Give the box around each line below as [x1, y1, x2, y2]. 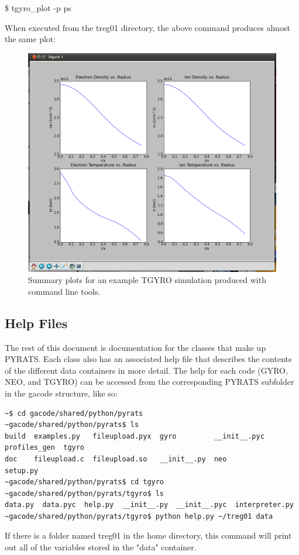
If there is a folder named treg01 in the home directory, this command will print [5, 529, 292, 542]
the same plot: [5, 33, 56, 45]
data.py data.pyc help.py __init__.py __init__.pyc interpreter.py [5, 501, 294, 509]
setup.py [5, 466, 39, 475]
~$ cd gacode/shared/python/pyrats [5, 409, 143, 418]
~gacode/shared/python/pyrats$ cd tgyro [5, 478, 164, 487]
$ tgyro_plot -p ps [5, 2, 71, 13]
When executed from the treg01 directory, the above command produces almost [5, 21, 290, 33]
